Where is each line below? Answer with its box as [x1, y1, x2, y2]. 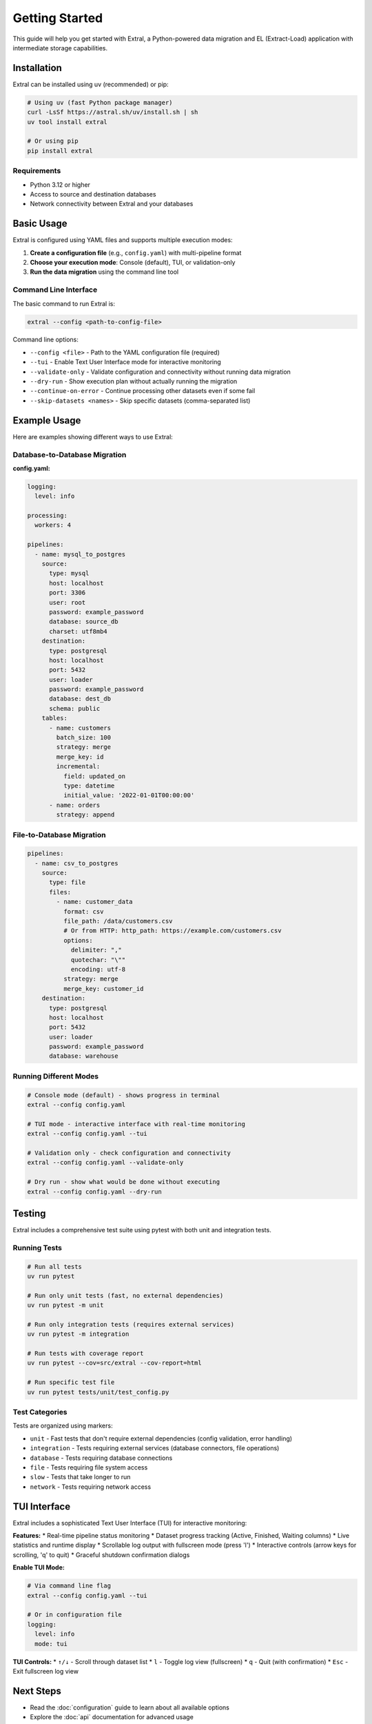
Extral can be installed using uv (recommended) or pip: [12, 80, 169, 88]
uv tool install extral [27, 118, 108, 126]
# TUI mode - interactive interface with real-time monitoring [27, 1120, 246, 1127]
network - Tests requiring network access [30, 1483, 152, 1491]
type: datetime [63, 781, 115, 790]
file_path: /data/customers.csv [63, 917, 173, 925]
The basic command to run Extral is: [12, 299, 115, 308]
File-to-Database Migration [12, 830, 106, 839]
